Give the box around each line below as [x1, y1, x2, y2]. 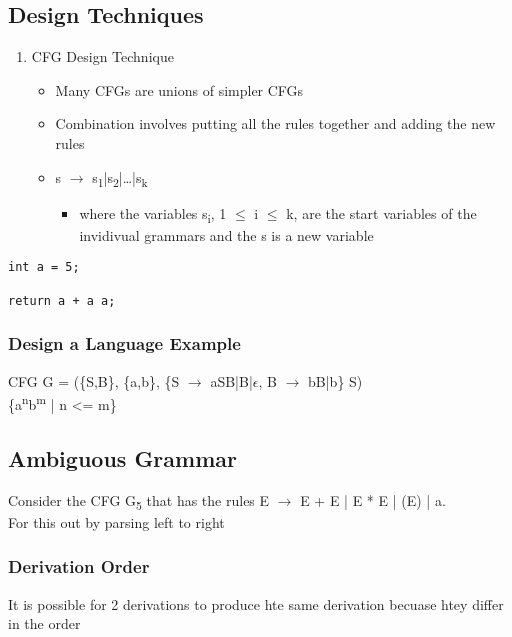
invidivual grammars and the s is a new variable [79, 224, 374, 245]
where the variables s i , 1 [79, 202, 227, 226]
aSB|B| [210, 370, 253, 391]
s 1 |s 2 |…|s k [92, 166, 148, 190]
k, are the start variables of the [286, 202, 477, 223]
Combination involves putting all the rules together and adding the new [55, 113, 496, 134]
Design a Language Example [8, 331, 241, 356]
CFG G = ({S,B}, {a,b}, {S [8, 370, 180, 391]
